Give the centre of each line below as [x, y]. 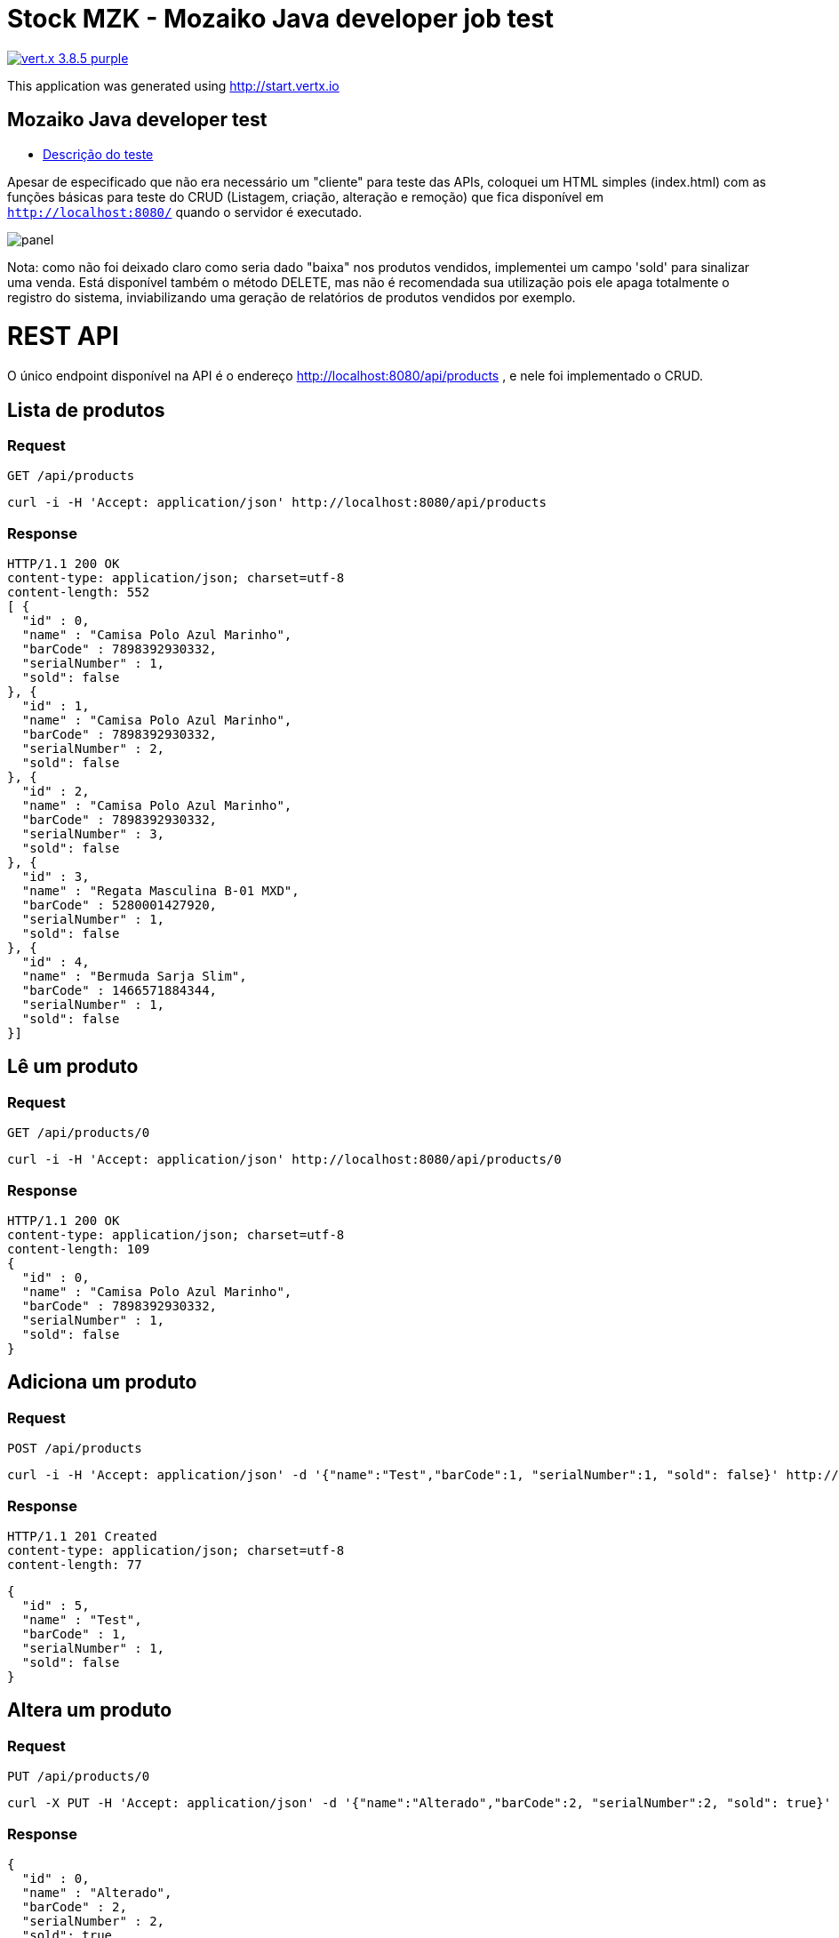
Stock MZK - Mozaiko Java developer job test [281, 19]
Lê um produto [73, 1067]
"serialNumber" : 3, [93, 834]
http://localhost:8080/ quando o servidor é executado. [185, 212]
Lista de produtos [86, 410]
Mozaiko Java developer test [137, 120]
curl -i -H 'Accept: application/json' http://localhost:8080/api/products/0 [284, 1160]
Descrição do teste [98, 154]
